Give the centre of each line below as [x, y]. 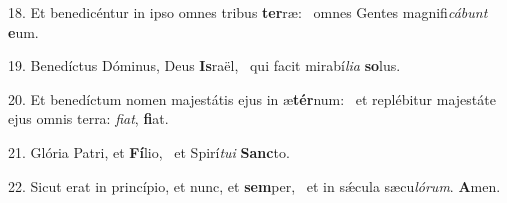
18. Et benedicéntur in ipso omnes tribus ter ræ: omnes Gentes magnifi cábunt [248, 12]
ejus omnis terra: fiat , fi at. [88, 118]
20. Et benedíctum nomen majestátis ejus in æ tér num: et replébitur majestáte [252, 98]
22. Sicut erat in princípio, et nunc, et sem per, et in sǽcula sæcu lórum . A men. [254, 185]
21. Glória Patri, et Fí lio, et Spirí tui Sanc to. [149, 151]
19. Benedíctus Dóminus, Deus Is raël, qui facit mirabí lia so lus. [204, 65]
